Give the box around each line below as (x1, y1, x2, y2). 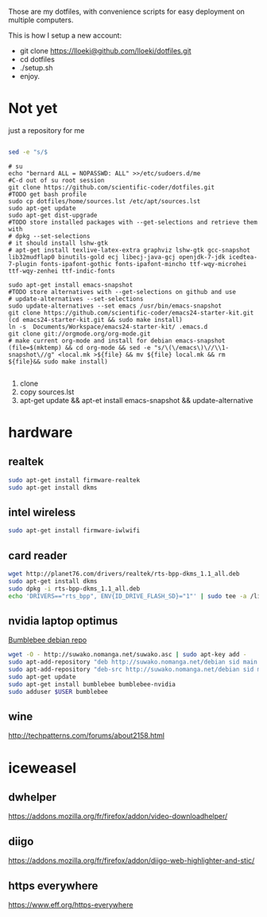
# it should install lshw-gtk (8, 239, 109, 247)
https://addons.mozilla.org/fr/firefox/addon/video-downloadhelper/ (8, 812, 228, 821)
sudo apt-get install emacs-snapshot (8, 280, 133, 289)
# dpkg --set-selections (8, 232, 91, 240)
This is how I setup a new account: (8, 31, 122, 40)
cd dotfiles (19, 55, 56, 64)
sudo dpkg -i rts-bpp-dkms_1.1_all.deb (8, 585, 141, 593)
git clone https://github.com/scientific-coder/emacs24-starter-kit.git (8, 308, 254, 317)
